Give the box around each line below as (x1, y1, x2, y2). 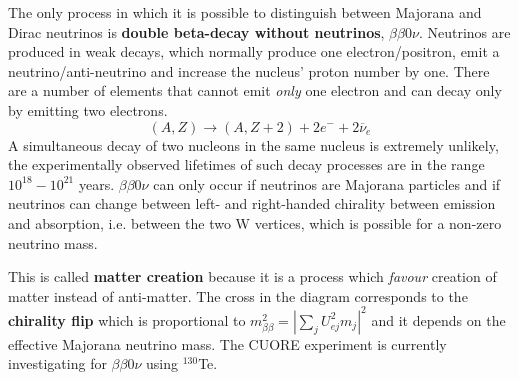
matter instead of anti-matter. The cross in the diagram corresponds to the (8, 285, 468, 306)
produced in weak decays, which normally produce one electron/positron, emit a (8, 41, 500, 62)
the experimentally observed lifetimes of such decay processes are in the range (8, 154, 485, 175)
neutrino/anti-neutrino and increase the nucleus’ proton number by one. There (8, 60, 490, 81)
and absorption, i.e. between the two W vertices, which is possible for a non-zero (8, 212, 502, 233)
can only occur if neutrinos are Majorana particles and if (153, 173, 501, 194)
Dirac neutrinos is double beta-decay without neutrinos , (8, 21, 385, 42)
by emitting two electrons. (8, 99, 168, 120)
